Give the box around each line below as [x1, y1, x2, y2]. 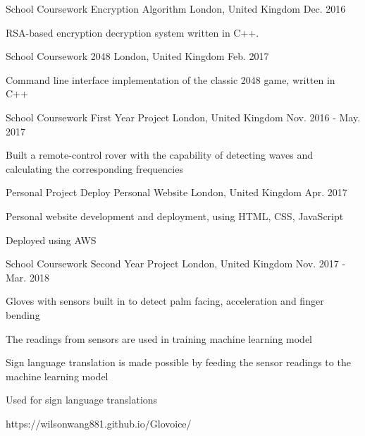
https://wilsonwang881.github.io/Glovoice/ [6, 416, 192, 430]
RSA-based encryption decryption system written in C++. [6, 25, 259, 40]
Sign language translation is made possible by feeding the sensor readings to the [6, 355, 351, 370]
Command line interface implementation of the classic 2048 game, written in [6, 72, 335, 87]
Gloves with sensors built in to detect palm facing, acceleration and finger [6, 293, 324, 308]
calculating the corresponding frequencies [6, 161, 183, 176]
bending [6, 307, 40, 322]
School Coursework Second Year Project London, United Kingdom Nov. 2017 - [6, 256, 346, 271]
